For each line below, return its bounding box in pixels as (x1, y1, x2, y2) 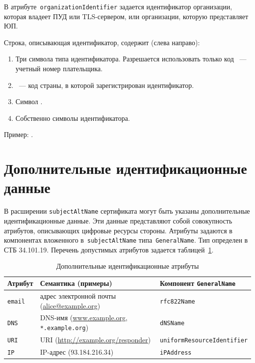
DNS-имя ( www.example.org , (40, 312, 127, 323)
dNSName (160, 320, 185, 327)
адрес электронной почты (40, 290, 116, 301)
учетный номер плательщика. (15, 63, 103, 74)
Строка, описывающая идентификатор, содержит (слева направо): (4, 37, 200, 47)
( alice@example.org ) (40, 300, 101, 310)
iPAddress (160, 349, 192, 356)
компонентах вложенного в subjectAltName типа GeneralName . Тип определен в (4, 235, 248, 245)
